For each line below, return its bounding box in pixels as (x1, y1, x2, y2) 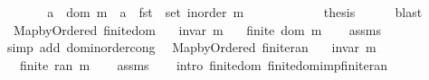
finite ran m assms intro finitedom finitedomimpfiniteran (19, 55, 387, 74)
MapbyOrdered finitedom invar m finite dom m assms (13, 20, 381, 39)
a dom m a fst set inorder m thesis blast (47, 3, 423, 21)
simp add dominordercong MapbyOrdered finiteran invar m (6, 38, 377, 57)
